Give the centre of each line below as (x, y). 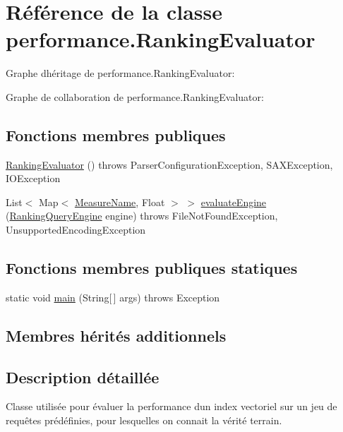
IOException (33, 178)
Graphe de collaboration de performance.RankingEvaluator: (135, 96)
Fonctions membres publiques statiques (152, 268)
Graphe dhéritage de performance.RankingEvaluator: (120, 73)
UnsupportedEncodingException (76, 230)
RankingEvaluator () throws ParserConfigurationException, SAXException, (169, 164)
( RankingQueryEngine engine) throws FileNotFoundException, (142, 216)
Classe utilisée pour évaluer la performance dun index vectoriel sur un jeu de (171, 406)
